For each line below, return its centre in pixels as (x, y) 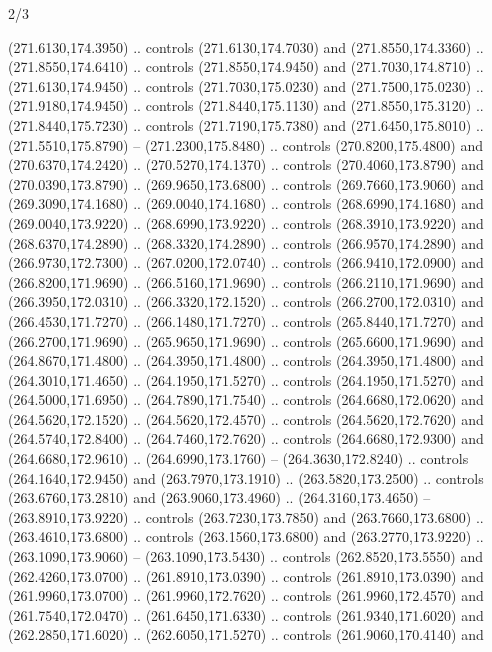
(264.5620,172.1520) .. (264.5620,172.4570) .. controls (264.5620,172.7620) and (246, 418)
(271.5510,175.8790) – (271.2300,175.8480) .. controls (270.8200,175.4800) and (245, 144)
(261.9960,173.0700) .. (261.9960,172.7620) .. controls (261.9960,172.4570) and (246, 595)
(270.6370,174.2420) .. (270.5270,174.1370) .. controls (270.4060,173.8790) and (246, 164)
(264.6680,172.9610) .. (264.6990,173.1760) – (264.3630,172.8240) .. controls (238, 458)
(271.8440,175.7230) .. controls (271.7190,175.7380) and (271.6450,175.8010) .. (246, 124)
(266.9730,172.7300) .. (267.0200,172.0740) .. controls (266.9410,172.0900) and (246, 262)
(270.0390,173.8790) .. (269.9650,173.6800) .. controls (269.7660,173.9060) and (246, 183)
